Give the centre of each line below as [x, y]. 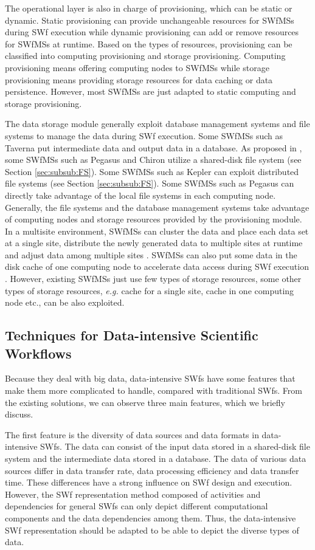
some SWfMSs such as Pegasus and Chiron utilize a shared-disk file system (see [153, 160]
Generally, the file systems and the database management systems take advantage [157, 207]
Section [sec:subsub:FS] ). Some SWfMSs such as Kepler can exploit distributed [152, 171]
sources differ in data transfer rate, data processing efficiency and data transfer [152, 470]
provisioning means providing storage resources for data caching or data [139, 79]
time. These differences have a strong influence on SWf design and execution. [149, 482]
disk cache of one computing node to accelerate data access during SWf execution [157, 266]
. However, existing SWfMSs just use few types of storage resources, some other [153, 279]
